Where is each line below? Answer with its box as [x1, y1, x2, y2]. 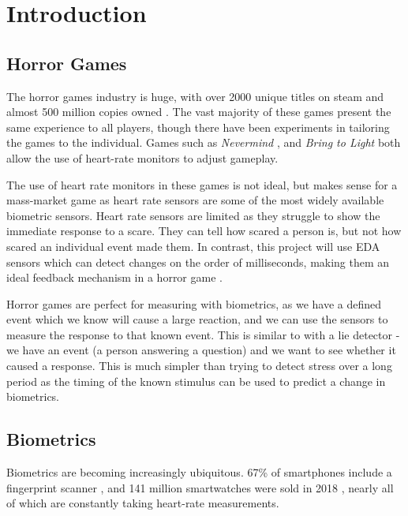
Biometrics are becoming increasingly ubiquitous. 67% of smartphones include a [6, 464, 392, 480]
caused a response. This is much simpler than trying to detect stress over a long [6, 357, 392, 374]
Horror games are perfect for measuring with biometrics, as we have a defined [6, 295, 382, 312]
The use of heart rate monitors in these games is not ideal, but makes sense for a [6, 176, 398, 193]
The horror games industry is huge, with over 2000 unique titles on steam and [6, 88, 384, 104]
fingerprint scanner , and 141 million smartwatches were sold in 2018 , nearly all [6, 479, 394, 495]
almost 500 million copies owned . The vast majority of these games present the [6, 103, 391, 120]
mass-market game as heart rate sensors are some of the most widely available [6, 192, 384, 208]
